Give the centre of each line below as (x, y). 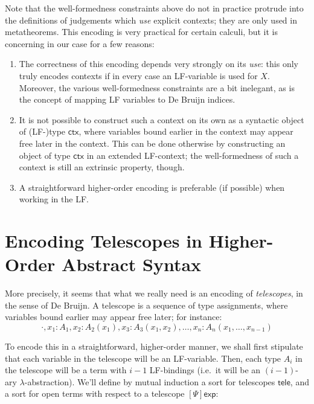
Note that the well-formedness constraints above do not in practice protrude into (154, 8)
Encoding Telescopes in (104, 241)
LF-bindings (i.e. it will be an (205, 370)
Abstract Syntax (132, 264)
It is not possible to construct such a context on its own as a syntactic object (162, 119)
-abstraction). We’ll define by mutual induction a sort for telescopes (150, 381)
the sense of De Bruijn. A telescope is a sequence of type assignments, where (146, 305)
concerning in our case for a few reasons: (80, 43)
